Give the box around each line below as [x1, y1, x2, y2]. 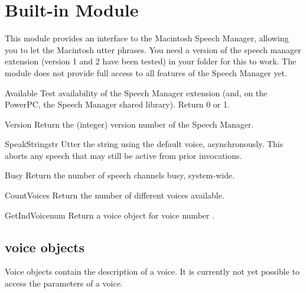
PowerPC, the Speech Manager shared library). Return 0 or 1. [5, 98, 230, 110]
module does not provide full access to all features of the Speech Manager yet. [5, 66, 287, 79]
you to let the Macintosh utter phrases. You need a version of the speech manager [5, 43, 301, 56]
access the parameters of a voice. [5, 277, 123, 289]
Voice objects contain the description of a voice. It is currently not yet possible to [5, 265, 300, 278]
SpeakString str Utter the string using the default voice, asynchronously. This [5, 138, 284, 150]
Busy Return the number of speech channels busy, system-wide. [5, 169, 235, 181]
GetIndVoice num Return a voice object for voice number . [5, 209, 215, 221]
